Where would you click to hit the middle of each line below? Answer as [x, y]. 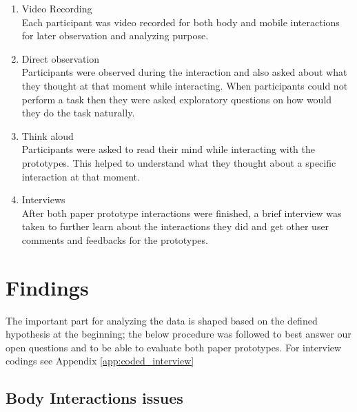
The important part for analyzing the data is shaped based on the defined [162, 320]
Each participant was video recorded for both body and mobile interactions [181, 22]
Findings [47, 287]
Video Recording [57, 8]
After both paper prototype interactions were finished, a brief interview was [182, 213]
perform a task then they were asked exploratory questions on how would [177, 99]
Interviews [43, 199]
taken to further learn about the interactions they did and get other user [175, 226]
